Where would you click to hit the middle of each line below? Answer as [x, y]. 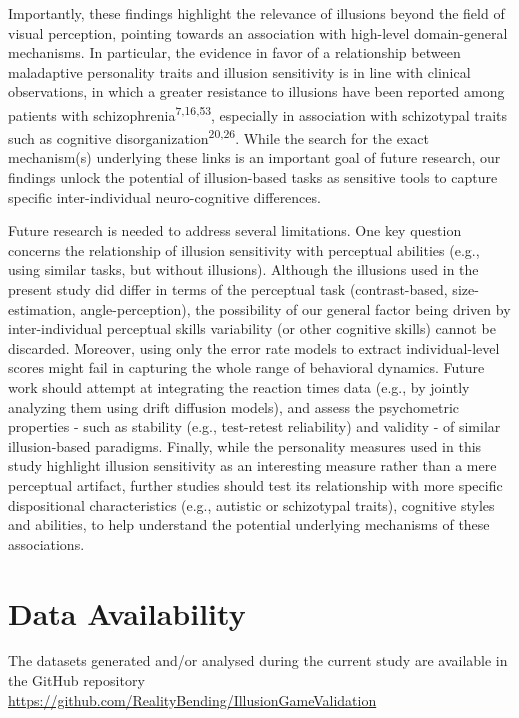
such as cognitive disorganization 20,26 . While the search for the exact [218, 136]
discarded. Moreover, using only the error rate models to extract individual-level [254, 347]
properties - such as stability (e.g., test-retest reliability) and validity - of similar [254, 426]
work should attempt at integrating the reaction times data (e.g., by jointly [239, 387]
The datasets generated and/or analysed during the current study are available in [258, 660]
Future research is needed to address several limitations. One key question [235, 230]
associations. [46, 543]
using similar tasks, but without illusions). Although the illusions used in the [243, 269]
